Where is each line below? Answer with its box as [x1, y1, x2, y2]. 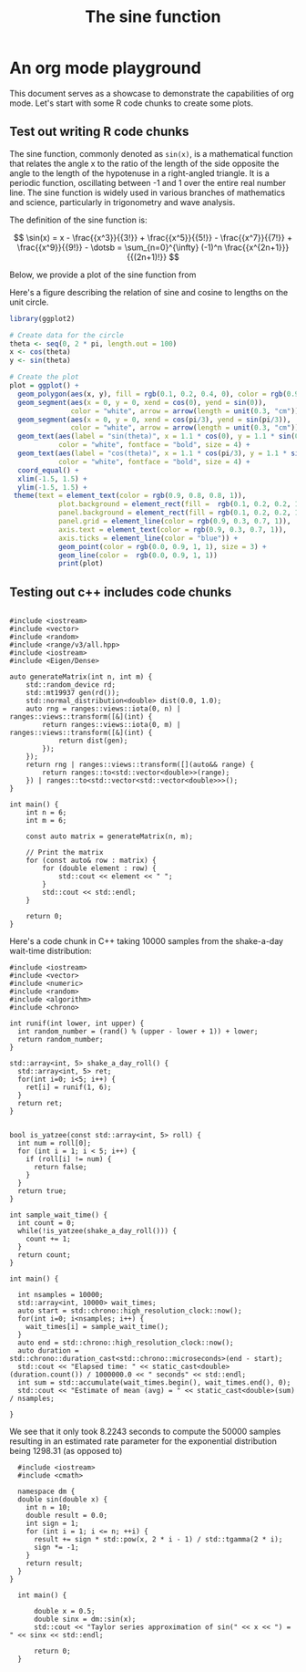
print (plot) [57, 559, 104, 568]
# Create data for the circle [9, 330, 125, 339]
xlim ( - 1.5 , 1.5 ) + [17, 474, 88, 483]
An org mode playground [9, 57, 202, 78]
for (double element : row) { [42, 864, 157, 873]
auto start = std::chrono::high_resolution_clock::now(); [17, 1306, 243, 1315]
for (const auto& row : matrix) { [25, 856, 157, 866]
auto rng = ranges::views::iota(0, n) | [25, 704, 181, 713]
